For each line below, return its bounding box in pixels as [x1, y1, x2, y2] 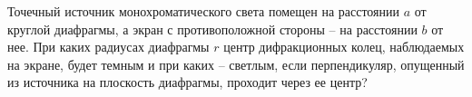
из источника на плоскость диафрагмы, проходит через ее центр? [7, 73, 368, 92]
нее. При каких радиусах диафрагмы [7, 37, 210, 56]
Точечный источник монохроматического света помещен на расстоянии [7, 2, 399, 20]
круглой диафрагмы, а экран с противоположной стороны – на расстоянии [7, 19, 418, 38]
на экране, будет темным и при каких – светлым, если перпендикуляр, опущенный [7, 54, 465, 73]
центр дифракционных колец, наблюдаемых [223, 37, 465, 56]
